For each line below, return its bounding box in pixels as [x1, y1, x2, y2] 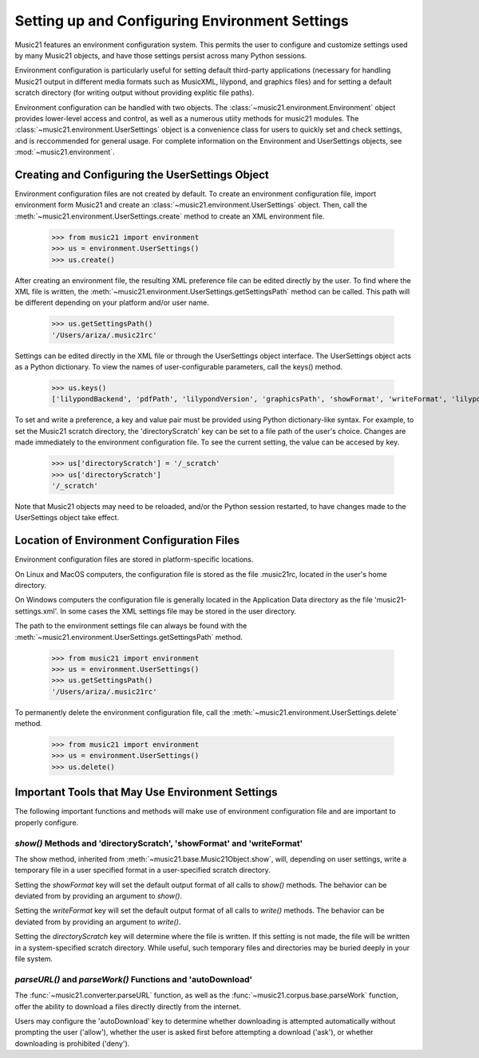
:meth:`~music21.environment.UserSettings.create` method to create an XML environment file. [14, 211, 325, 221]
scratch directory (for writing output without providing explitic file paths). [14, 88, 255, 97]
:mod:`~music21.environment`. [14, 148, 115, 157]
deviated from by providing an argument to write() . [14, 917, 181, 926]
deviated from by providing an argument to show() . [14, 891, 183, 901]
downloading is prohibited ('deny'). [14, 1038, 130, 1048]
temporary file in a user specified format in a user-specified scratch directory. [14, 866, 271, 875]
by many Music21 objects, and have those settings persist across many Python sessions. [14, 50, 307, 60]
